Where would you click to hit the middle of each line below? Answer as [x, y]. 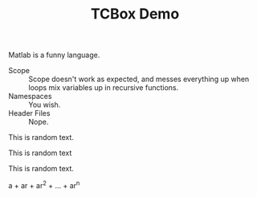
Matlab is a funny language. [54, 55]
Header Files [29, 113]
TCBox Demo [135, 14]
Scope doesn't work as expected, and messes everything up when [139, 79]
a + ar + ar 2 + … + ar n [44, 185]
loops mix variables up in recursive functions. [104, 88]
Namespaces [30, 96]
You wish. [45, 105]
